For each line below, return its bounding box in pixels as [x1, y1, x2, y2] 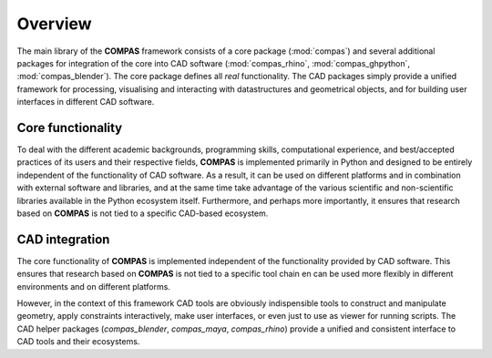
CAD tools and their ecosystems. [16, 336, 140, 347]
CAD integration [16, 231, 110, 247]
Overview [16, 14, 92, 34]
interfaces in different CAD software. [16, 97, 155, 107]
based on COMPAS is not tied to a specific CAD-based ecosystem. [16, 208, 269, 219]
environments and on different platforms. [16, 281, 170, 292]
